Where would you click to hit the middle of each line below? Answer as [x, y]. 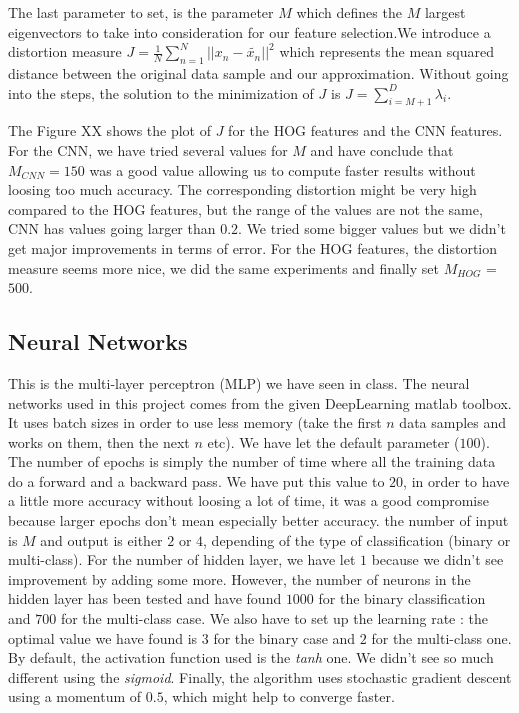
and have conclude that [382, 149]
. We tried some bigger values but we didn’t [372, 228]
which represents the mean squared [386, 51]
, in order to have [456, 480]
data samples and [453, 422]
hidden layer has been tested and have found [145, 598]
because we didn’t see [437, 559]
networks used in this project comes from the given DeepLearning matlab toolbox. [260, 402]
